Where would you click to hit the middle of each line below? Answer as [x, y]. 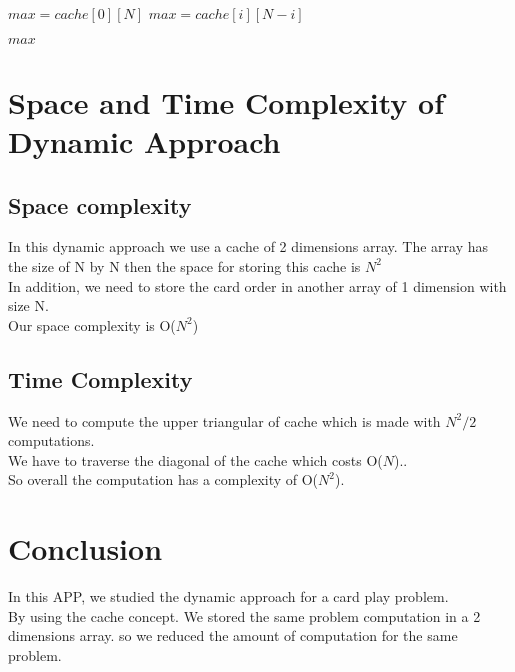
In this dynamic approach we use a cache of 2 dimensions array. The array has [248, 246]
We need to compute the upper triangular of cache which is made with [224, 420]
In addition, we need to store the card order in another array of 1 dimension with [257, 285]
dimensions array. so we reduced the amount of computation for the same [233, 635]
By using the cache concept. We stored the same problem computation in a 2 [244, 615]
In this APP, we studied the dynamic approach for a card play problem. [228, 596]
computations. [51, 440]
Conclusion [85, 548]
